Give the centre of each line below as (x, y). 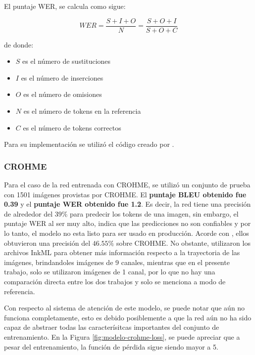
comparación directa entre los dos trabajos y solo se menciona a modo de (115, 281)
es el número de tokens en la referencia (82, 111)
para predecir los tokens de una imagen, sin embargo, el (154, 213)
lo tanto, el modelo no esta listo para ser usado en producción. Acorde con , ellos (127, 233)
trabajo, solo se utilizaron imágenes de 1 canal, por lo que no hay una (110, 272)
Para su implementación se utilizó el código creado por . (89, 144)
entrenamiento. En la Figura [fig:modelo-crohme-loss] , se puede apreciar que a (122, 336)
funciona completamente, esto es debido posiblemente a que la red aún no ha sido (128, 317)
